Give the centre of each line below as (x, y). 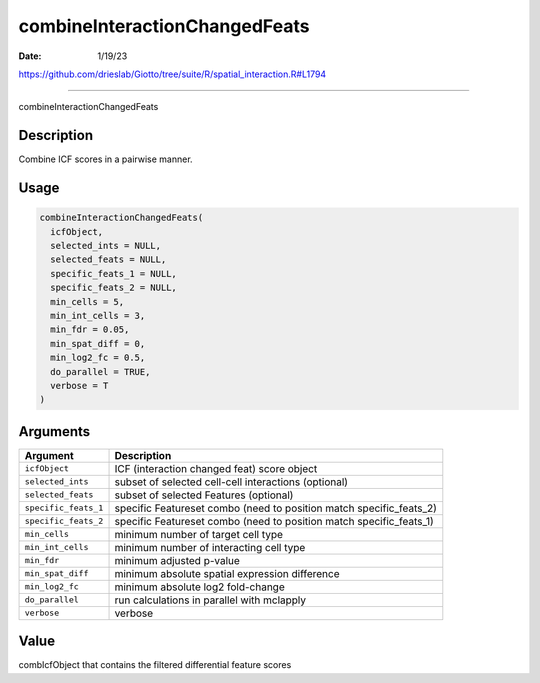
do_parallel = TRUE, (100, 371)
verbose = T (79, 385)
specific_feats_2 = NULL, (113, 288)
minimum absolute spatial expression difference (227, 573)
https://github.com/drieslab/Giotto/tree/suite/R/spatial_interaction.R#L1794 (172, 74)
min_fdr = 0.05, (90, 329)
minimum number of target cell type (199, 534)
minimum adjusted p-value (177, 560)
